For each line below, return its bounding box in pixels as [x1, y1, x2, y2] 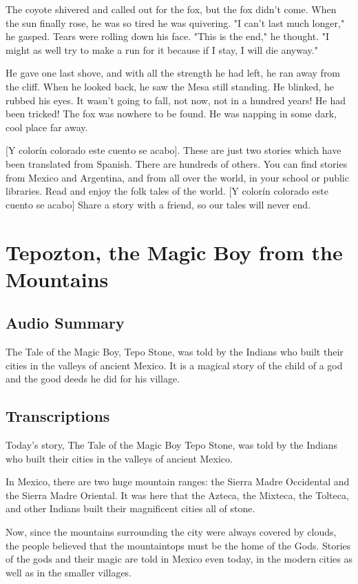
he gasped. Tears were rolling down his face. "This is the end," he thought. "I [6, 29, 330, 43]
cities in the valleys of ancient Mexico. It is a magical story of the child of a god [6, 358, 343, 372]
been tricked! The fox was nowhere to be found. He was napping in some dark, [6, 106, 337, 121]
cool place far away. [6, 119, 88, 134]
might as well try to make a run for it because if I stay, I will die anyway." [6, 42, 318, 57]
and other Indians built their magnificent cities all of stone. [6, 501, 255, 516]
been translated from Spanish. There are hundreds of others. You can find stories [6, 156, 348, 171]
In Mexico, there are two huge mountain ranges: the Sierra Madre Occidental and [6, 474, 350, 489]
